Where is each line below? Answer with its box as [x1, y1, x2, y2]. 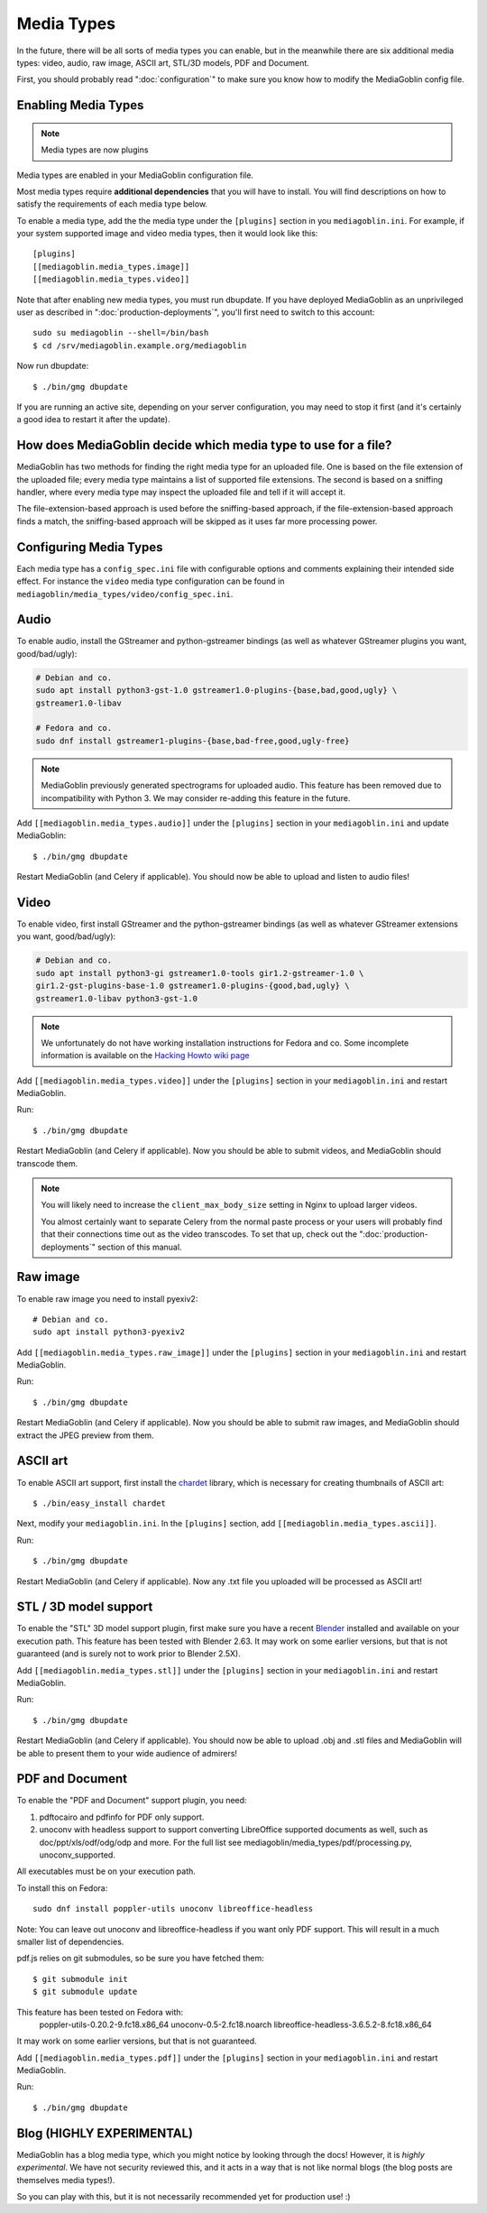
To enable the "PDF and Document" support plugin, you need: [16, 1795, 247, 1806]
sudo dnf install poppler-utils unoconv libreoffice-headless [32, 1904, 314, 1914]
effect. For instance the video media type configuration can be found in [16, 576, 285, 586]
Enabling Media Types [16, 97, 144, 113]
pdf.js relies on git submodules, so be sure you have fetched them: [16, 1953, 265, 1964]
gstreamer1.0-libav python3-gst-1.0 [35, 993, 198, 1003]
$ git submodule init [32, 1974, 128, 1984]
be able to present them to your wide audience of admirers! [16, 1747, 238, 1758]
